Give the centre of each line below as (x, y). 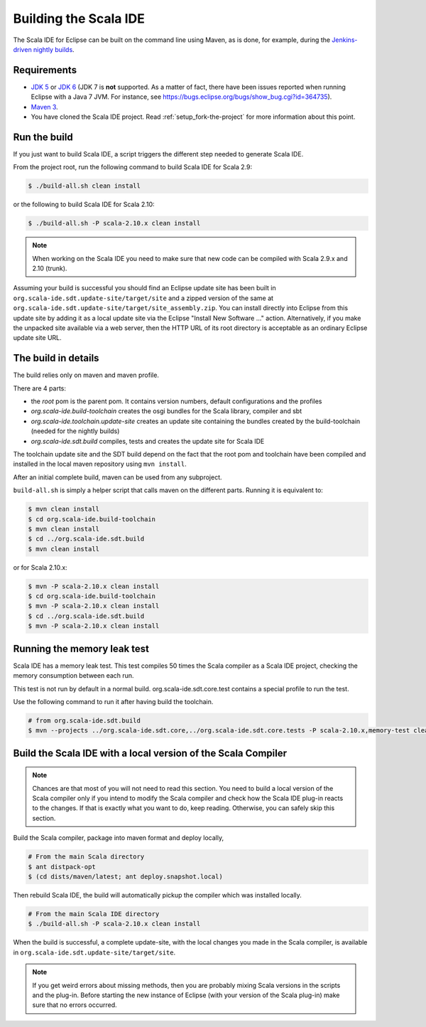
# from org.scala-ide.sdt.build (84, 720)
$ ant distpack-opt (62, 867)
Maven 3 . (44, 107)
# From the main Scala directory (86, 857)
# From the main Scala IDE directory (94, 914)
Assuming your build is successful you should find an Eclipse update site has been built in (144, 288)
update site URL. (37, 338)
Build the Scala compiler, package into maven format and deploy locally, (118, 838)
